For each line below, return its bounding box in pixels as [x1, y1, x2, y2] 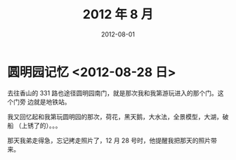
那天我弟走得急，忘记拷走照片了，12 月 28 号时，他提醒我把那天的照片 [7, 136, 211, 145]
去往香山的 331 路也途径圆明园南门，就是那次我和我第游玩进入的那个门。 [7, 88, 218, 97]
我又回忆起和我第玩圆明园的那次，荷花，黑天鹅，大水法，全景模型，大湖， [7, 112, 223, 121]
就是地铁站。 [33, 98, 71, 106]
